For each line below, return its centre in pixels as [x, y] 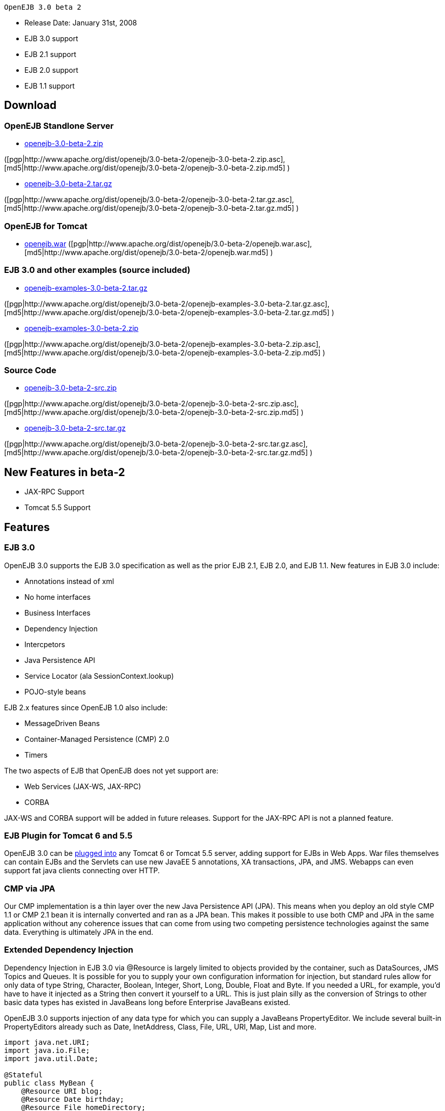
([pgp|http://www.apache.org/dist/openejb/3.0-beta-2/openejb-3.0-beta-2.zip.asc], [145, 159]
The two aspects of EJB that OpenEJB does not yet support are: [111, 770]
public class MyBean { [49, 1083]
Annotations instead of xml [69, 581]
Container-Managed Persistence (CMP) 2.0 [97, 739]
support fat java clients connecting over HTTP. [82, 871]
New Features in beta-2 [65, 472]
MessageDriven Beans [62, 723]
